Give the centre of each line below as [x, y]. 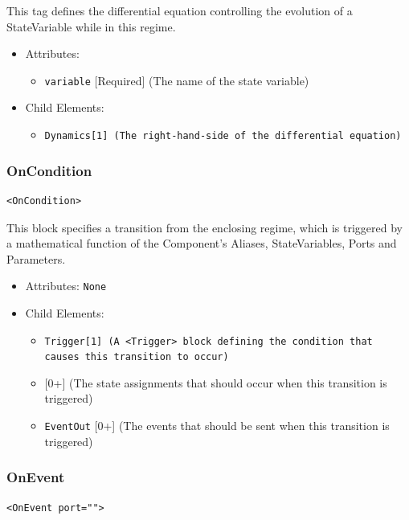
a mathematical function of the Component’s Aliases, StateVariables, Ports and [202, 243]
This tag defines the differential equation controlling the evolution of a [180, 10]
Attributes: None [66, 286]
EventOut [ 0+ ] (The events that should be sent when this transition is [217, 426]
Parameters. [36, 258]
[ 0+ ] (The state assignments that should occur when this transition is [216, 382]
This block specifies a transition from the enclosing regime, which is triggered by [204, 227]
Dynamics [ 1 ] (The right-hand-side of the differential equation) [223, 136]
